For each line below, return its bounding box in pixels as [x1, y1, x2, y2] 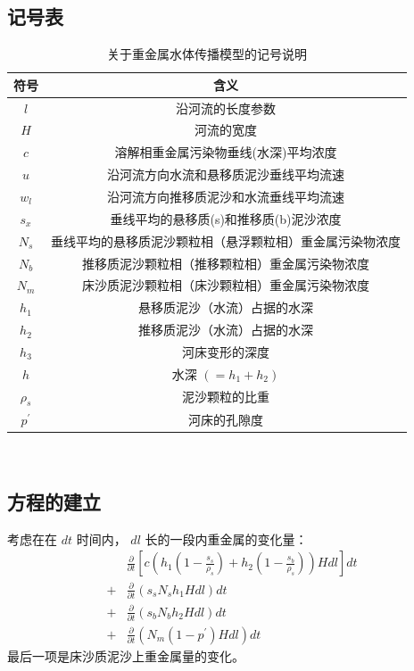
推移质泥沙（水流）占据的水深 [138, 320, 313, 339]
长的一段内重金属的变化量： [145, 529, 308, 548]
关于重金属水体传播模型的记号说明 [107, 45, 307, 63]
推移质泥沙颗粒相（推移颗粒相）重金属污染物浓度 [82, 253, 369, 272]
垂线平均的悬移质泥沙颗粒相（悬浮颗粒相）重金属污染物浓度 [51, 231, 401, 250]
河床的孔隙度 [188, 410, 263, 428]
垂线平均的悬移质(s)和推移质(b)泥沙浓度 [110, 209, 342, 228]
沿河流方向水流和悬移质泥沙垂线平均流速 [107, 165, 344, 184]
